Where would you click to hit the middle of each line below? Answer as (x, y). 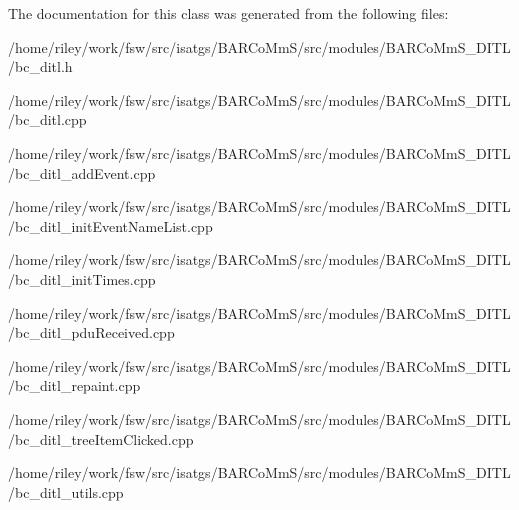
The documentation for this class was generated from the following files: (228, 13)
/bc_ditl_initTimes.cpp (82, 278)
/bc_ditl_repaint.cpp (74, 385)
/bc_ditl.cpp (47, 119)
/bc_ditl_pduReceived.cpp (91, 332)
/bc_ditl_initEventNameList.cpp (110, 225)
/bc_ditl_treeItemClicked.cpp (101, 438)
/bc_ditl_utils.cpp (66, 491)
